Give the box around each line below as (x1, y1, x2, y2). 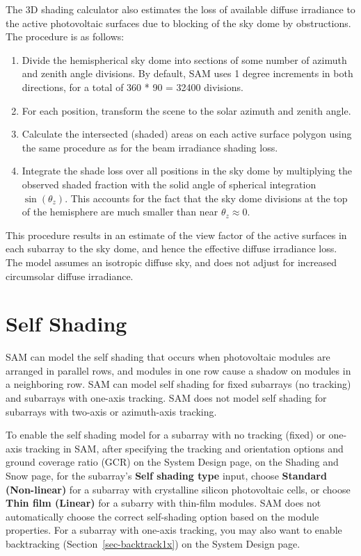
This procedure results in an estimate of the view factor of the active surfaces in (6, 227, 347, 242)
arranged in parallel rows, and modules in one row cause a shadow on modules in (6, 363, 351, 377)
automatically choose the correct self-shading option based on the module (6, 509, 319, 523)
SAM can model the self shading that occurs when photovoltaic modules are (6, 350, 330, 364)
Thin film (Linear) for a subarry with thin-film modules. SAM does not (6, 496, 321, 510)
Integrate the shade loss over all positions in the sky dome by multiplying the (22, 163, 352, 178)
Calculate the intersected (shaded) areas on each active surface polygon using (22, 126, 352, 141)
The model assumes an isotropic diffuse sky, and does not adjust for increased (6, 254, 337, 269)
